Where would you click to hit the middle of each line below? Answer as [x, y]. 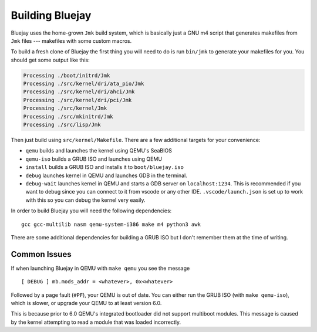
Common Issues [41, 254]
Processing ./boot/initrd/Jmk [67, 75]
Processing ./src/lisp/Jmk [62, 125]
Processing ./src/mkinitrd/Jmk [68, 116]
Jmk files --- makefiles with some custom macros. [71, 40]
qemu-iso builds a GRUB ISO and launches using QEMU [94, 159]
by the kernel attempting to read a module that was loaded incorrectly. [96, 322]
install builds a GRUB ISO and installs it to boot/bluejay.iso [105, 167]
